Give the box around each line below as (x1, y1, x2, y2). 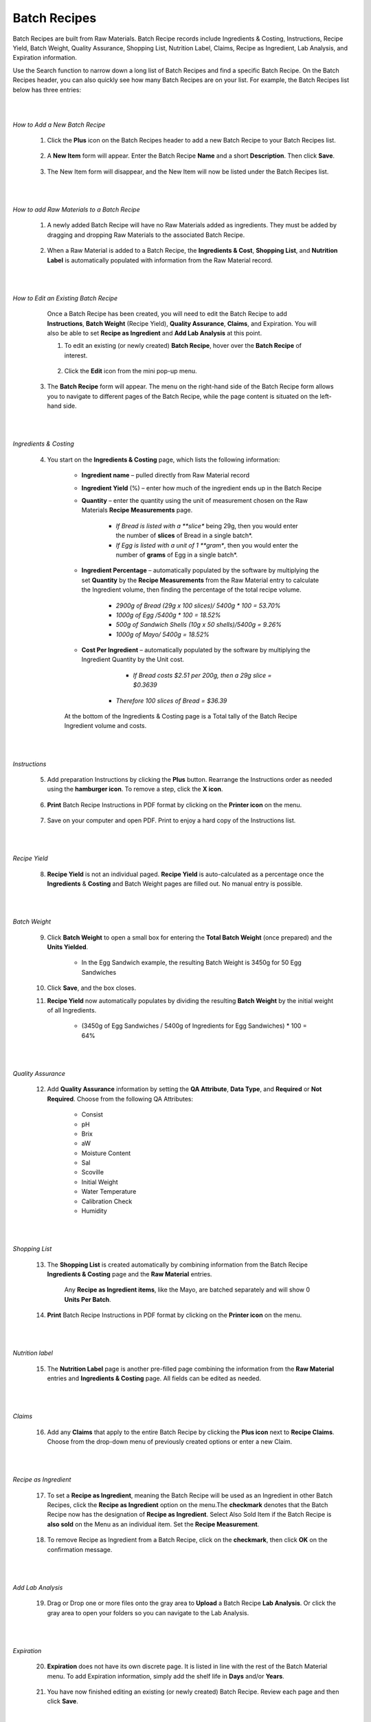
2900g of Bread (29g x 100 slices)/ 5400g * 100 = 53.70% (115, 601, 281, 610)
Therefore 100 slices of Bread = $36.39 (115, 696, 227, 705)
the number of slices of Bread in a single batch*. (115, 531, 254, 540)
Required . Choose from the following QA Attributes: (47, 1095, 194, 1103)
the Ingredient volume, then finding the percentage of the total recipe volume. (81, 585, 302, 594)
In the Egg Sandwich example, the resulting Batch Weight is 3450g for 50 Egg (81, 958, 302, 967)
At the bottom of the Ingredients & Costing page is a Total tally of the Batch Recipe (64, 712, 297, 720)
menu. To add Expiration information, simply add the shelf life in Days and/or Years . (47, 1672, 284, 1680)
